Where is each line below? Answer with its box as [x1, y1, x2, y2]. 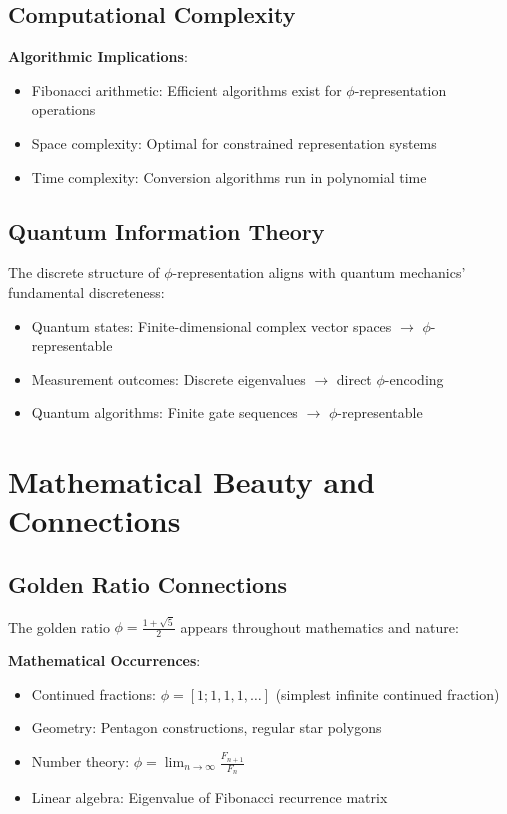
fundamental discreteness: [8, 281, 165, 302]
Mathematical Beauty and [8, 461, 375, 502]
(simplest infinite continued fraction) [275, 683, 500, 704]
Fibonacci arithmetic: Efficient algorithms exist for [31, 79, 342, 100]
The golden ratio [8, 616, 110, 637]
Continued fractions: [31, 683, 156, 704]
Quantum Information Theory [8, 215, 325, 246]
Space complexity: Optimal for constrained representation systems [31, 132, 437, 153]
